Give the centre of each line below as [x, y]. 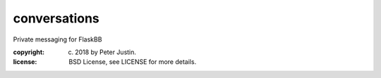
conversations [56, 18]
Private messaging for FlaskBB [58, 39]
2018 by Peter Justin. [106, 52]
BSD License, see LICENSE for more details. [133, 62]
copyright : [29, 52]
